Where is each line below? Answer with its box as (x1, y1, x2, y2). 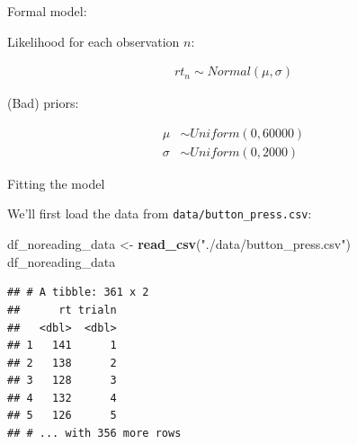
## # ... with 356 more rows (7, 427, 182, 440)
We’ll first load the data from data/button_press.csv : (7, 204, 312, 223)
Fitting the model (7, 173, 105, 192)
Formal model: (7, 2, 87, 20)
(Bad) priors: (7, 93, 79, 112)
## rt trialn (7, 303, 117, 316)
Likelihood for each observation (7, 31, 180, 50)
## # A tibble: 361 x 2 (7, 286, 149, 299)
